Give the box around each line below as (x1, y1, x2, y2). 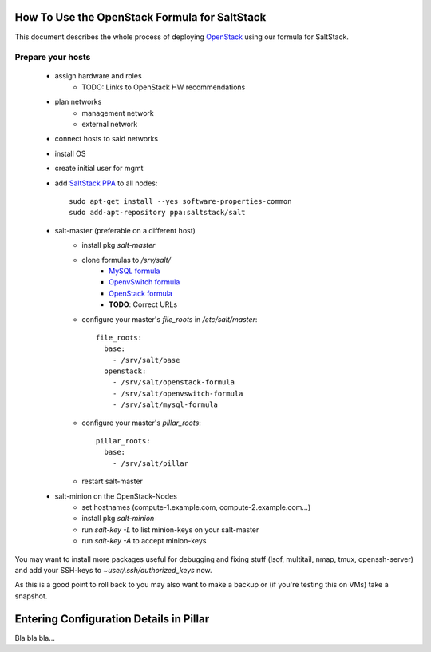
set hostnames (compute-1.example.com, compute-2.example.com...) (81, 502, 311, 511)
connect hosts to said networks (54, 134, 159, 144)
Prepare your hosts (14, 52, 91, 63)
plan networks (54, 97, 102, 107)
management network (81, 108, 155, 117)
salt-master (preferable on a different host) (54, 225, 196, 235)
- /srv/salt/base (112, 356, 180, 364)
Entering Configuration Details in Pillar (14, 612, 210, 626)
